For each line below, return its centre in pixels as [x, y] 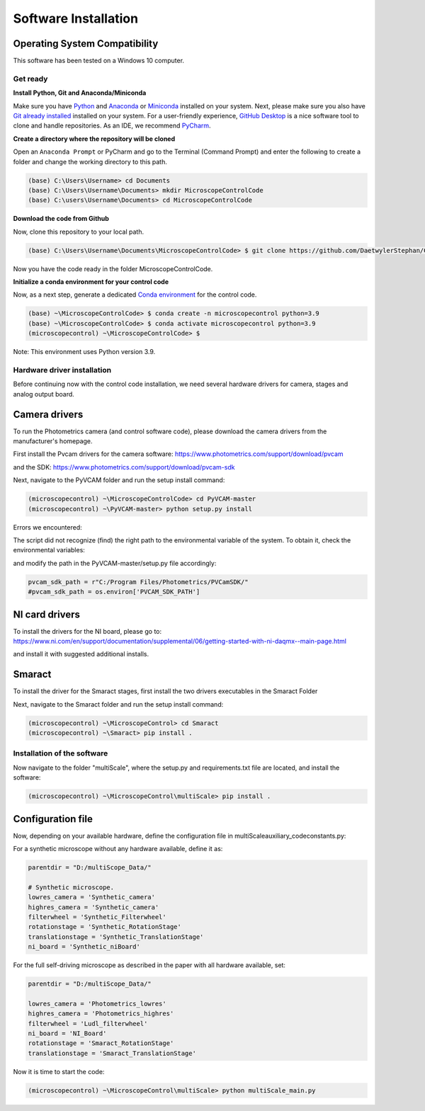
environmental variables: [49, 550]
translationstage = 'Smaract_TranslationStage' [112, 1053]
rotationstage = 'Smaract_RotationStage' [101, 1043]
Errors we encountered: [48, 527]
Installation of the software [61, 753]
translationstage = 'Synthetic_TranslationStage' [116, 937]
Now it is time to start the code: [59, 1071]
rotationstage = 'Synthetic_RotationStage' [105, 927]
